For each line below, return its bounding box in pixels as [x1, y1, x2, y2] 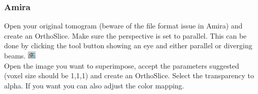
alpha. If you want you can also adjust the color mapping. [4, 80, 184, 90]
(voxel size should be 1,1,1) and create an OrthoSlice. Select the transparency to [4, 70, 254, 81]
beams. [4, 50, 26, 60]
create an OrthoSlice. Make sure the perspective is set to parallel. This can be [4, 30, 247, 41]
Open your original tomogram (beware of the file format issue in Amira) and [4, 20, 243, 31]
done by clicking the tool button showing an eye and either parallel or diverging [4, 40, 252, 51]
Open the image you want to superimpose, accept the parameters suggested [4, 60, 239, 71]
